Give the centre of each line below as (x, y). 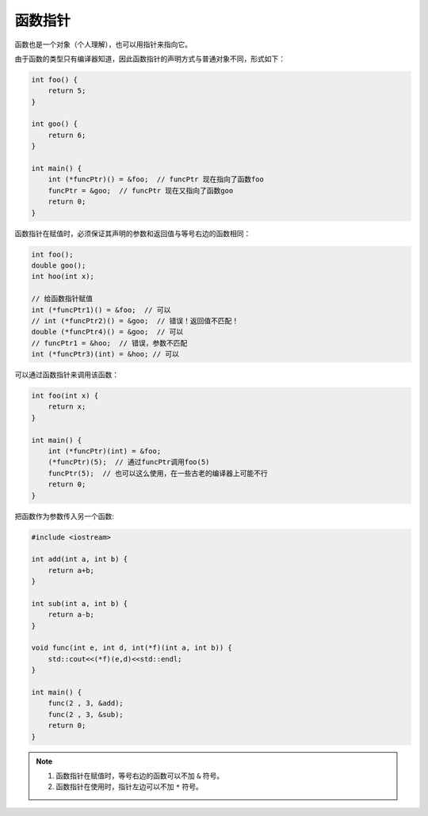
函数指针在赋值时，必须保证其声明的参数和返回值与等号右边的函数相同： (133, 233)
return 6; (67, 135)
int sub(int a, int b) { (80, 603)
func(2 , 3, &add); (86, 704)
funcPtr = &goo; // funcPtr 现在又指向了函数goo (141, 191)
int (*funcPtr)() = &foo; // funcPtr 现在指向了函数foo (156, 179)
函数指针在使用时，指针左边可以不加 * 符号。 (130, 787)
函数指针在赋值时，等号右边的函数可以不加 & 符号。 (140, 776)
